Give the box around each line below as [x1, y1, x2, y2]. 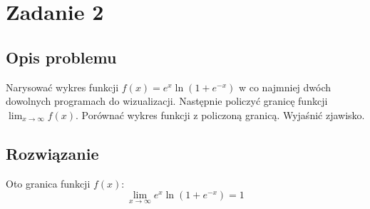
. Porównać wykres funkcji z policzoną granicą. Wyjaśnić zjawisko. [76, 107, 365, 122]
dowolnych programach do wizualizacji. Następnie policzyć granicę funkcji [6, 93, 328, 108]
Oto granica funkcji [6, 175, 91, 190]
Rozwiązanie [6, 142, 99, 164]
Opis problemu [6, 46, 117, 68]
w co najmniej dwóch [238, 79, 332, 94]
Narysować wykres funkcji [6, 79, 119, 94]
